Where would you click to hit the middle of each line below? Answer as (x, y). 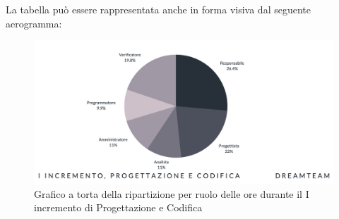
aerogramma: (34, 23)
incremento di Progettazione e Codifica (118, 207)
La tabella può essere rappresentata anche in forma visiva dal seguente (158, 9)
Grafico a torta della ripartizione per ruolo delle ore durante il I (172, 193)
